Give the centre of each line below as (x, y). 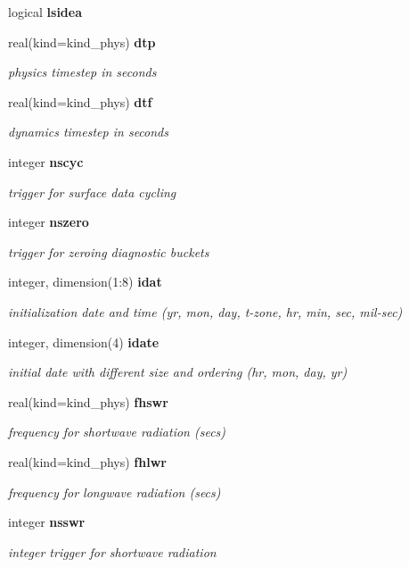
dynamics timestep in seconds (88, 132)
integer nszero (49, 222)
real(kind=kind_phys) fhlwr (87, 461)
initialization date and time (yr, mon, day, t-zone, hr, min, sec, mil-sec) (205, 311)
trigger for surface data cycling (92, 192)
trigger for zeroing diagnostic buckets (109, 251)
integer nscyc (46, 161)
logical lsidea (45, 12)
